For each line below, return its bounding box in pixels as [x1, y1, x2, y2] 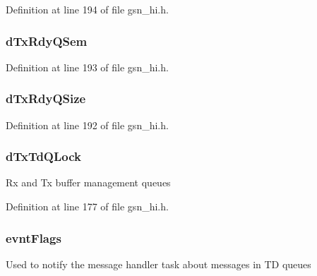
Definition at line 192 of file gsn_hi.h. [6, 117, 169, 132]
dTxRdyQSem [6, 32, 88, 49]
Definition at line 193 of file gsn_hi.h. [6, 59, 169, 74]
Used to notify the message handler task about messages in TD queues [6, 256, 311, 271]
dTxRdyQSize [6, 90, 86, 107]
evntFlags [6, 229, 61, 246]
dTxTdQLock [6, 148, 82, 165]
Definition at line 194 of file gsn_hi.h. [6, 2, 169, 16]
